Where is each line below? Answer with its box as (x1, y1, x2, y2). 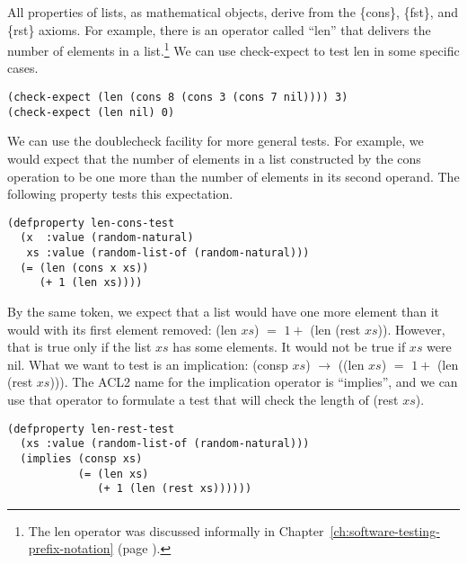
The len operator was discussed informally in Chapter (28, 521, 324, 540)
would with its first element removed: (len (7, 319, 237, 338)
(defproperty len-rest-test (7, 422, 175, 435)
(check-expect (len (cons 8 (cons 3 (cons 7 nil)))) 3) (7, 91, 348, 104)
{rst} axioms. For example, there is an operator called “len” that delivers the (7, 20, 431, 39)
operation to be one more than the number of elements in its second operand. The (7, 166, 460, 185)
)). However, (377, 319, 445, 338)
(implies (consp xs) (20, 452, 143, 465)
